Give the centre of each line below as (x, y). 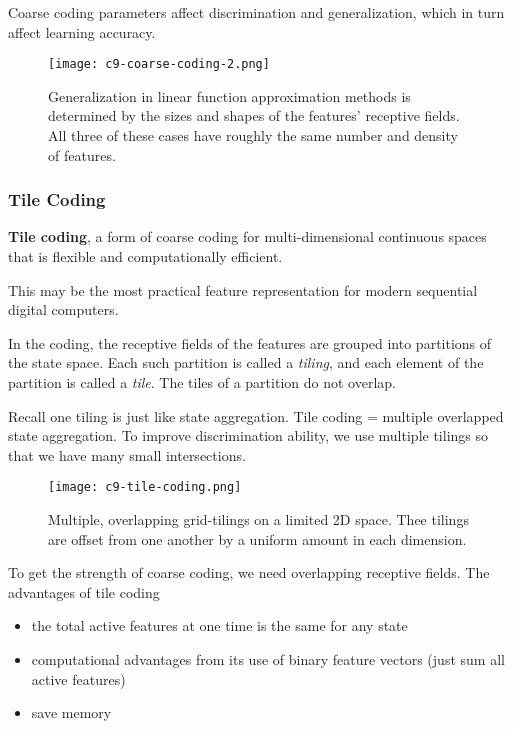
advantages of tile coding (84, 591)
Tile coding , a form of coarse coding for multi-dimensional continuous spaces (247, 236)
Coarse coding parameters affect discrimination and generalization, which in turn (256, 12)
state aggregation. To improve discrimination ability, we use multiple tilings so (248, 435)
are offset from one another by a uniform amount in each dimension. (257, 538)
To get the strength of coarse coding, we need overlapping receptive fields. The (249, 572)
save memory (71, 712)
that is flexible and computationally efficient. (145, 256)
